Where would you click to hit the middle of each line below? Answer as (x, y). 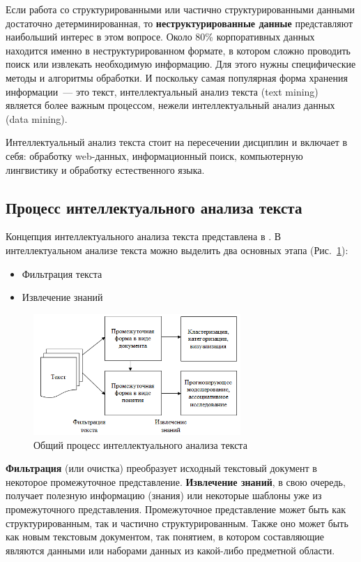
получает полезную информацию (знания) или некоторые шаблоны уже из (164, 495)
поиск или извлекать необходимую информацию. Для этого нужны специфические (181, 64)
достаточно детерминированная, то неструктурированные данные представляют (179, 23)
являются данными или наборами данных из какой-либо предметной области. (170, 550)
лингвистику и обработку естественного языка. (105, 169)
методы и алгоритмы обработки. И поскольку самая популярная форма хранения (177, 77)
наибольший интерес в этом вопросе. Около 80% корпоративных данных (160, 37)
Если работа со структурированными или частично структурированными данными (180, 9)
